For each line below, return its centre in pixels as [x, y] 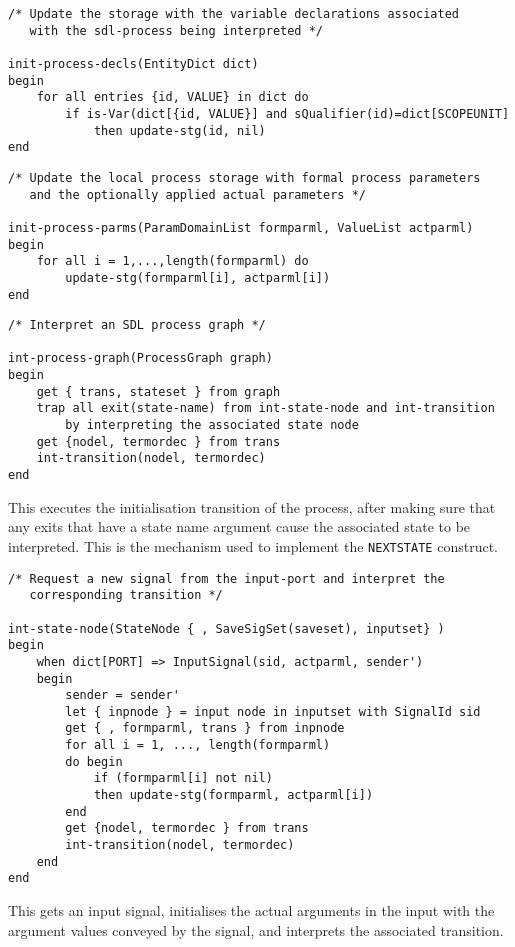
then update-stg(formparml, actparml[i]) [233, 795]
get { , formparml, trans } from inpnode [205, 728]
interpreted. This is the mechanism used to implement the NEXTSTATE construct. [253, 545]
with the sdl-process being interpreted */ [176, 30]
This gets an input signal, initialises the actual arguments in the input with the [251, 910]
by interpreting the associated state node [212, 425]
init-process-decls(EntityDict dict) [133, 63]
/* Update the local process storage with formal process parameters [244, 177]
